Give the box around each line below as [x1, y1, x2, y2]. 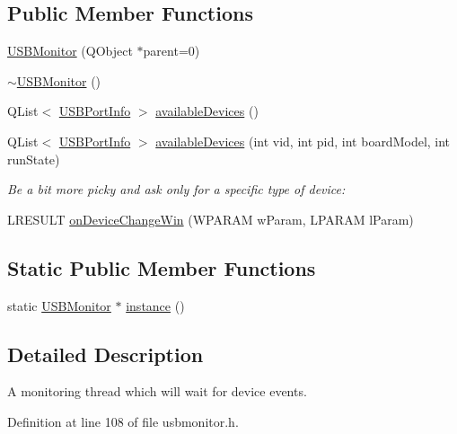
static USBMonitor [7, 296, 111, 314]
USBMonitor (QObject [7, 41, 133, 60]
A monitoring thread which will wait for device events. [7, 382, 307, 401]
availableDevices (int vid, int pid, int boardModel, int [155, 131, 451, 150]
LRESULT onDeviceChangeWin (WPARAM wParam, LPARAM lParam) [7, 209, 414, 228]
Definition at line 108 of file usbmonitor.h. [7, 412, 239, 430]
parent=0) [143, 41, 200, 60]
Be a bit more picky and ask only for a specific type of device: [7, 180, 346, 199]
